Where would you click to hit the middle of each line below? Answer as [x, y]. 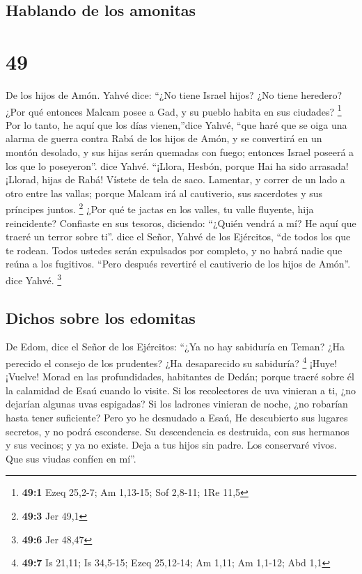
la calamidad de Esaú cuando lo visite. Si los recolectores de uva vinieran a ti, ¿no [181, 390]
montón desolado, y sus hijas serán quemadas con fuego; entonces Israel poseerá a [180, 152]
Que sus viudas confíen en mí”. [71, 458]
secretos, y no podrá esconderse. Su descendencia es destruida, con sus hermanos [178, 431]
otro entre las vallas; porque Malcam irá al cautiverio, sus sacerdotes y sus [164, 193]
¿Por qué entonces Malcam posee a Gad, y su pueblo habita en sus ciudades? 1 [174, 110]
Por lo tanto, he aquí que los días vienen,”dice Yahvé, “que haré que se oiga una [176, 124]
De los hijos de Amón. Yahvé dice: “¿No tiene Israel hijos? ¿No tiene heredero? [174, 94]
